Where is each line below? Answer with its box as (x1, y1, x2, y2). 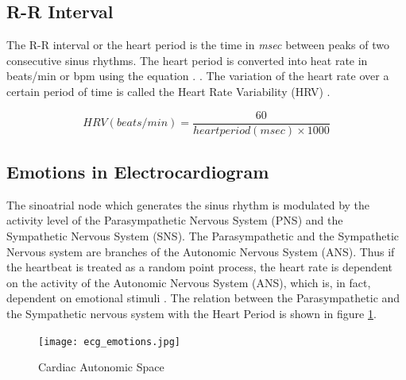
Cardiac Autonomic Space (38, 359, 164, 375)
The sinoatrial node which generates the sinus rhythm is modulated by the (6, 196, 370, 213)
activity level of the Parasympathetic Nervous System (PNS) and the (6, 212, 343, 228)
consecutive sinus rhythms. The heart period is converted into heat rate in (6, 52, 368, 68)
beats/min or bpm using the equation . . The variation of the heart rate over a (6, 67, 389, 84)
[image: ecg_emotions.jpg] (38, 336, 180, 347)
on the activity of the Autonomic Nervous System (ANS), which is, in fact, (6, 274, 371, 290)
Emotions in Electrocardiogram (6, 159, 269, 184)
